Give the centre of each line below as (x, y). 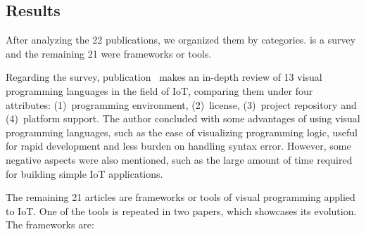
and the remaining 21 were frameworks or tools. (109, 53)
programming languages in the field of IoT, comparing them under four (159, 90)
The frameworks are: (50, 225)
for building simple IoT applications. (84, 173)
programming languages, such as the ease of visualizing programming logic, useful (182, 132)
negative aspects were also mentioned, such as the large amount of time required (179, 159)
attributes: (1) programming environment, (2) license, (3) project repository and (181, 104)
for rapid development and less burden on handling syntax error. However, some (178, 146)
